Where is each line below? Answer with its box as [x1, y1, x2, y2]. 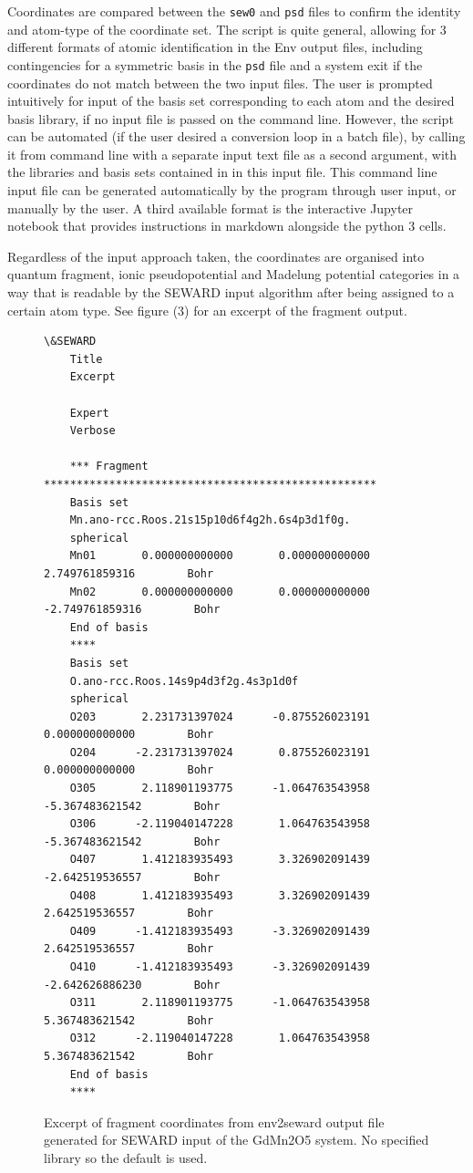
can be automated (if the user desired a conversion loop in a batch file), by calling [7, 127, 466, 146]
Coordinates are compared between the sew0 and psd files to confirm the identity [7, 2, 461, 20]
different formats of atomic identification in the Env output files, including [7, 37, 423, 57]
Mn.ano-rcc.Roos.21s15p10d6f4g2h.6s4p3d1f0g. [69, 514, 351, 527]
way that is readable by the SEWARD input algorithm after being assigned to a [7, 283, 455, 302]
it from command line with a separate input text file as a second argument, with [7, 144, 458, 163]
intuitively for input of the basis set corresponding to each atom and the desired [7, 91, 455, 110]
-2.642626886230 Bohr [44, 978, 221, 991]
